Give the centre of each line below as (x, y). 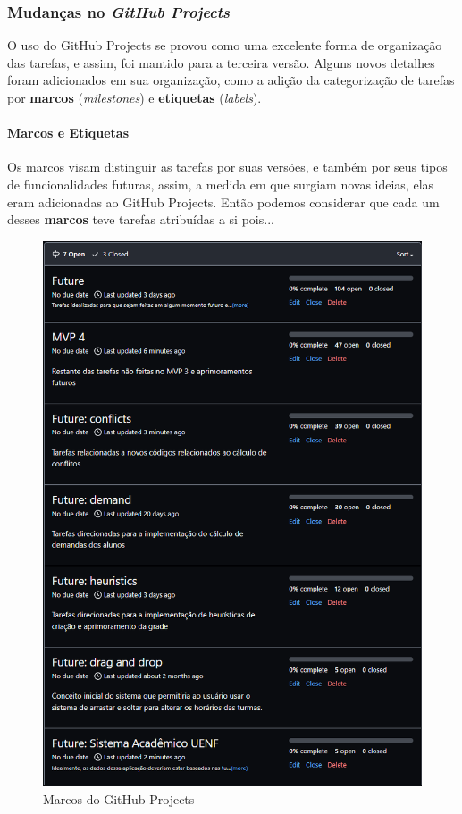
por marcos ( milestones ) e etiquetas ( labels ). (134, 97)
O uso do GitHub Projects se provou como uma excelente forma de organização (225, 45)
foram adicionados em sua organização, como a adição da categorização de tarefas (231, 80)
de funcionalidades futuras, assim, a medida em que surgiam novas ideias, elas (221, 184)
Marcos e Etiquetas (68, 133)
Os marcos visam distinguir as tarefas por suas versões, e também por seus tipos (227, 167)
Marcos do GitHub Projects (119, 799)
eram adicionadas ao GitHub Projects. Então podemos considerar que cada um (223, 201)
